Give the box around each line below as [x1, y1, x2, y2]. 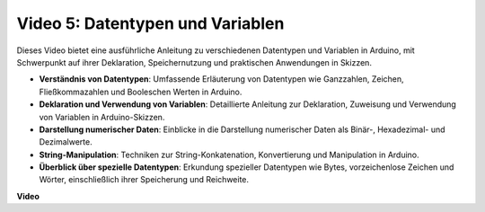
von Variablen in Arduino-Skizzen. [39, 111, 165, 122]
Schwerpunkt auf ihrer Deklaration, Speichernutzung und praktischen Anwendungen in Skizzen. [16, 57, 373, 67]
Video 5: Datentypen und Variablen [16, 13, 285, 33]
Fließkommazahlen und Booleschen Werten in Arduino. [39, 86, 242, 97]
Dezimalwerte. [39, 137, 93, 147]
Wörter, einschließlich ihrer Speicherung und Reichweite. [39, 174, 250, 185]
